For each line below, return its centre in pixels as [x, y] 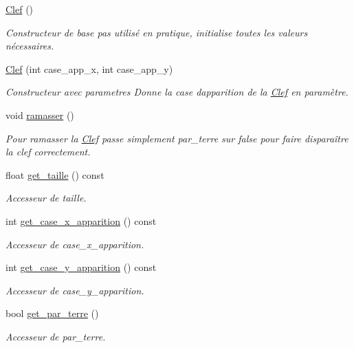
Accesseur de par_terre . [56, 336]
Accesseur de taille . [46, 198]
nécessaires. [30, 46]
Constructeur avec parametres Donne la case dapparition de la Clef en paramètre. [177, 92]
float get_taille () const [55, 174]
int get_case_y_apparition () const [81, 267]
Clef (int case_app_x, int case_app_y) [89, 68]
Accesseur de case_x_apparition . [75, 244]
